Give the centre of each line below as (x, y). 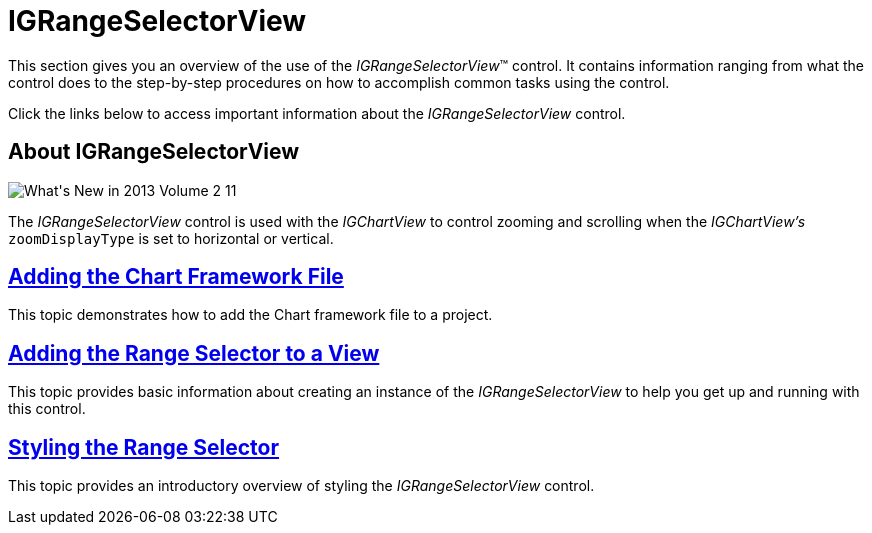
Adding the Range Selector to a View (194, 353)
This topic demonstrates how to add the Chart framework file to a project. (250, 315)
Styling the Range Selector (144, 447)
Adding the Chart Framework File (176, 277)
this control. (47, 409)
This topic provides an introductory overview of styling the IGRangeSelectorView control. (301, 486)
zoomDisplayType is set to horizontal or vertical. (171, 238)
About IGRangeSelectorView (154, 152)
